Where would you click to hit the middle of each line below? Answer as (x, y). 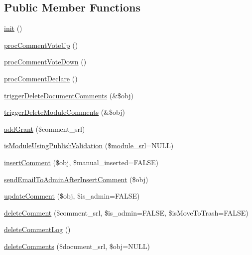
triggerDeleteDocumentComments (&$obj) (69, 95)
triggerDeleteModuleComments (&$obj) (65, 112)
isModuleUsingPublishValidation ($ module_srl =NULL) (89, 145)
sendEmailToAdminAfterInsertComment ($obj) (76, 179)
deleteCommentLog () (37, 229)
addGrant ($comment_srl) (45, 128)
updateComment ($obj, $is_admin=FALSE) (72, 196)
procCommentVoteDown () (45, 62)
